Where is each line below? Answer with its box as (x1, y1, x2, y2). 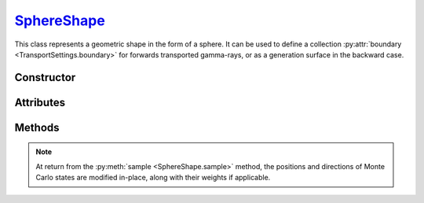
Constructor (14, 71, 76, 84)
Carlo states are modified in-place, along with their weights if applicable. (35, 173, 271, 183)
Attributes (14, 95, 66, 109)
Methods (14, 120, 60, 134)
